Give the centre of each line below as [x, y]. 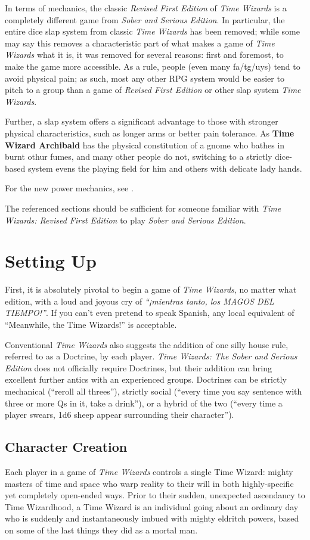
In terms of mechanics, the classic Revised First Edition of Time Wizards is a [146, 8]
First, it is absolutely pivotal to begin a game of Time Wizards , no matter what [151, 289]
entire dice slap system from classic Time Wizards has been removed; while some [152, 31]
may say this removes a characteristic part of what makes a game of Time [140, 43]
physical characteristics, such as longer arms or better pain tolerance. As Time [150, 133]
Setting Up [51, 261]
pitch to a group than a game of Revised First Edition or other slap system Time [153, 90]
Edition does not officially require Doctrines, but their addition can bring [139, 367]
